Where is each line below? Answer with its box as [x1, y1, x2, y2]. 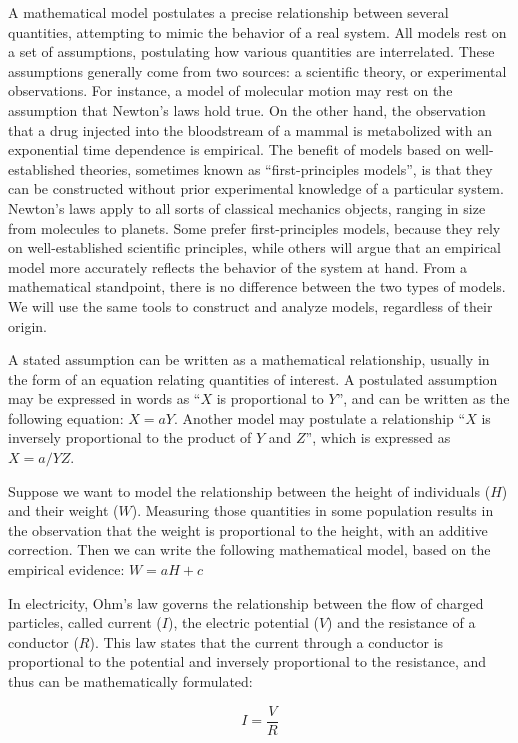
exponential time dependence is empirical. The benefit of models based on [8, 139, 461, 160]
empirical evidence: [8, 559, 125, 580]
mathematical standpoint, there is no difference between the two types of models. [8, 276, 506, 297]
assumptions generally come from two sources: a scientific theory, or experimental [8, 60, 507, 81]
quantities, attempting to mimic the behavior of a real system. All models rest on [8, 21, 507, 42]
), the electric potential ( [167, 612, 319, 633]
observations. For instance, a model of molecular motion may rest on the [8, 80, 453, 101]
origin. [8, 315, 47, 336]
